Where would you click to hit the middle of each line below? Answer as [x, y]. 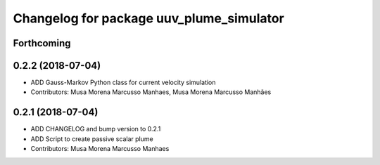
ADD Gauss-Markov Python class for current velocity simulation [123, 82]
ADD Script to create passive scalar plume [92, 139]
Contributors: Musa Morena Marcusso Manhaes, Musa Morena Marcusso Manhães [151, 92]
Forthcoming [42, 43]
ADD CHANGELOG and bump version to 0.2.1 [96, 129]
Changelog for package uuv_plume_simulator [148, 18]
